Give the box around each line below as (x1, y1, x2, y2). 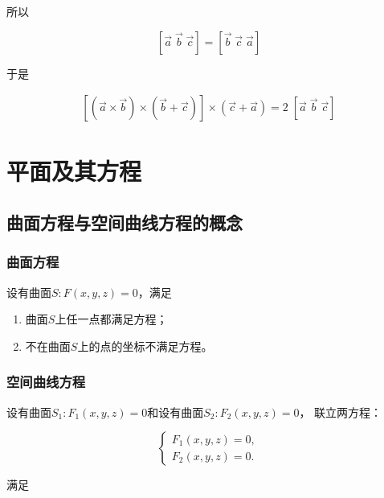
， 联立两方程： (299, 403, 382, 420)
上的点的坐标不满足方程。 (77, 337, 213, 354)
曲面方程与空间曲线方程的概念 (6, 209, 243, 234)
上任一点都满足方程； (55, 311, 168, 327)
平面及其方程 (6, 154, 142, 187)
